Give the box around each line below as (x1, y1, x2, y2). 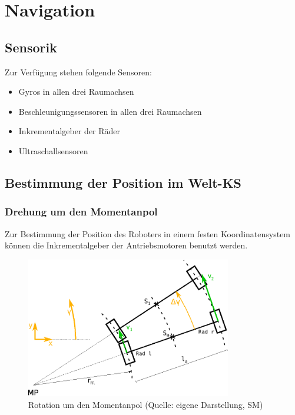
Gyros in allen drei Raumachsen (18, 85, 134, 98)
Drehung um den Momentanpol (5, 204, 158, 219)
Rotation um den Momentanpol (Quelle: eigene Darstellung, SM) (28, 398, 263, 410)
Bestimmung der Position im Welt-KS (5, 173, 241, 191)
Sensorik (5, 38, 57, 56)
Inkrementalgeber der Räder (18, 125, 121, 137)
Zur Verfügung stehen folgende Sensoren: (5, 65, 152, 78)
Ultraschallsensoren (18, 144, 88, 157)
